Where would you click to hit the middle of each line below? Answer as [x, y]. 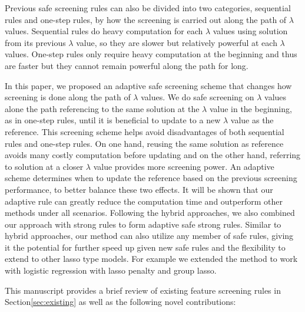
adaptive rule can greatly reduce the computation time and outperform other [144, 201]
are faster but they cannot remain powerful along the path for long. [127, 65]
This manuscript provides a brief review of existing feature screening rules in [143, 290]
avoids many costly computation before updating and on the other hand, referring [153, 155]
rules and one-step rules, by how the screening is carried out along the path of [146, 19]
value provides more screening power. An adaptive [184, 166]
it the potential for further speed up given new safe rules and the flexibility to [145, 247]
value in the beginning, [251, 108]
